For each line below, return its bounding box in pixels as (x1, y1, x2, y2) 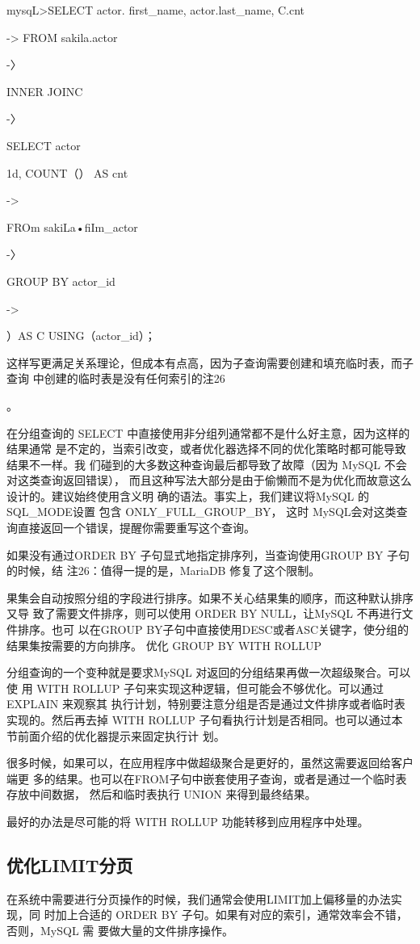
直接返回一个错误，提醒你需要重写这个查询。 (17, 519, 255, 536)
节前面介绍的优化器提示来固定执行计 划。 (6, 727, 225, 744)
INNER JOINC (6, 82, 83, 99)
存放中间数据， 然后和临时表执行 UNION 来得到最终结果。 (6, 786, 317, 803)
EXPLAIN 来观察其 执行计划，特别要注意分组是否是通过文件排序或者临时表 (6, 695, 405, 712)
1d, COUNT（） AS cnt (6, 164, 128, 181)
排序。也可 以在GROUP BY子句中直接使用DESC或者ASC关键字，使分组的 (17, 621, 409, 638)
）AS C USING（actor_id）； (6, 327, 156, 344)
